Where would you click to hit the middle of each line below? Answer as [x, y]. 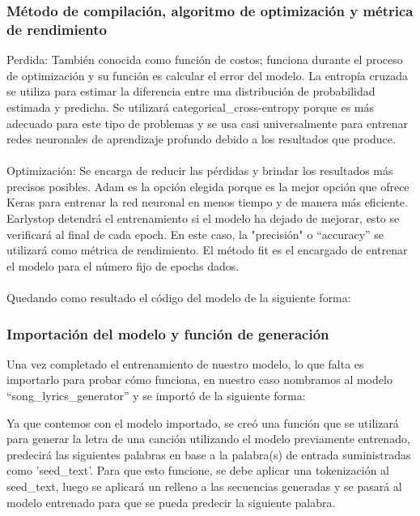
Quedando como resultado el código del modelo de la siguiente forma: [179, 298]
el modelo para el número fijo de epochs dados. [123, 265]
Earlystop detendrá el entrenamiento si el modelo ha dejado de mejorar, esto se [203, 218]
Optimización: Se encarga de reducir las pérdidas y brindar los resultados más [200, 171]
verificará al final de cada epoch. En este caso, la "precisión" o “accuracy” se [195, 234]
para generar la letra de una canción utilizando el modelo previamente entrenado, [208, 439]
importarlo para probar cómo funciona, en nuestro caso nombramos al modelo [199, 380]
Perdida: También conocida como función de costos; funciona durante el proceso [205, 60]
